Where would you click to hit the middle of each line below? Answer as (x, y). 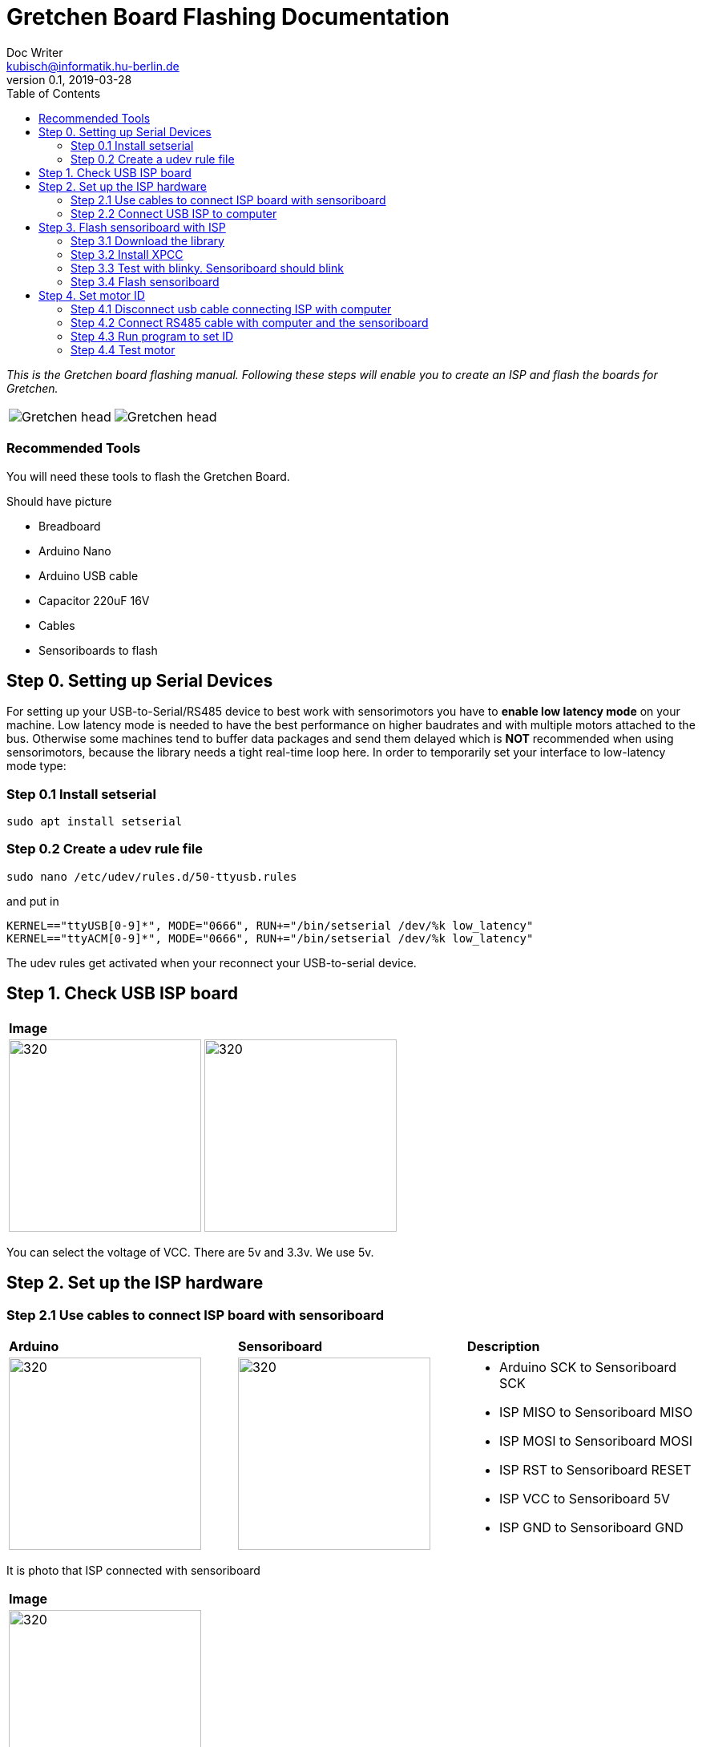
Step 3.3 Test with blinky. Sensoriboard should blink (207, 268)
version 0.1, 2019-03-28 (69, 79)
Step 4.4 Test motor (123, 349)
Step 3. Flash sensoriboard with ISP (132, 227)
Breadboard (70, 526)
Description (503, 1346)
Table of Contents (54, 93)
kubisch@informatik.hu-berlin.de (93, 66)
